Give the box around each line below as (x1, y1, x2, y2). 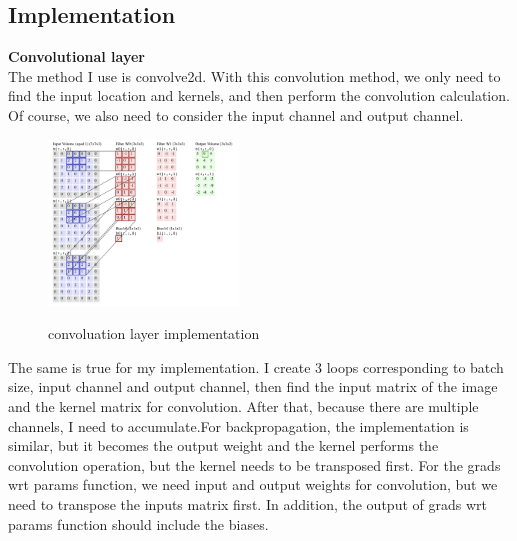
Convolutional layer (8, 46, 145, 67)
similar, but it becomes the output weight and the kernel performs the (8, 435, 439, 456)
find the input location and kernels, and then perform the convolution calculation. (8, 85, 510, 106)
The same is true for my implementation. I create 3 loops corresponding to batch (8, 356, 504, 377)
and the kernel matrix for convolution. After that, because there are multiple (8, 395, 479, 416)
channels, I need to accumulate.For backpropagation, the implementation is (8, 415, 469, 436)
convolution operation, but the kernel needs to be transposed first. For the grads (8, 454, 501, 475)
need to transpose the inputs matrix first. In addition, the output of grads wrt (8, 493, 487, 514)
